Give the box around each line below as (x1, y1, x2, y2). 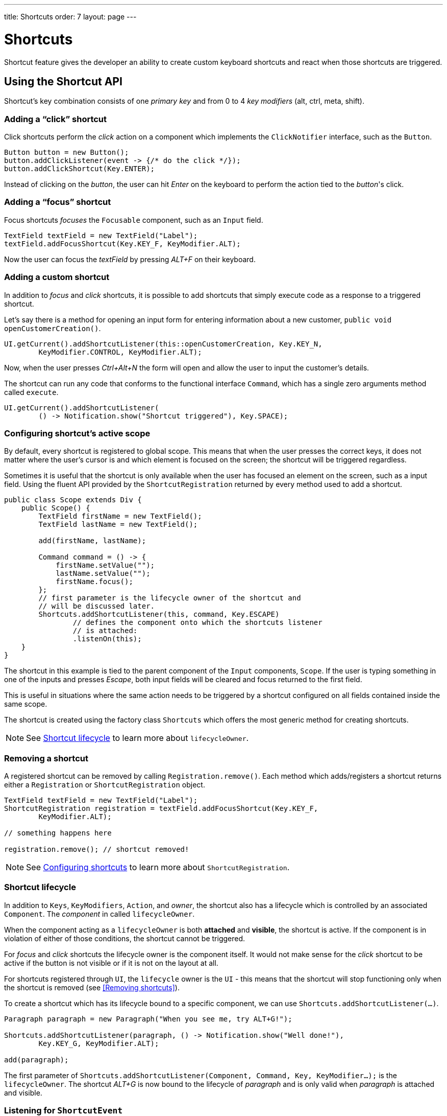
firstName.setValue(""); (56, 561, 155, 570)
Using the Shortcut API (4, 75, 122, 88)
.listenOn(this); (72, 635, 142, 643)
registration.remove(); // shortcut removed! (4, 845, 189, 854)
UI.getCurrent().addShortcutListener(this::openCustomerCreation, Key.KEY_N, (4, 339, 322, 348)
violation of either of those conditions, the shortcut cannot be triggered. (4, 934, 245, 943)
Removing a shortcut (4, 753, 88, 763)
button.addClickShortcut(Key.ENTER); (4, 165, 155, 173)
